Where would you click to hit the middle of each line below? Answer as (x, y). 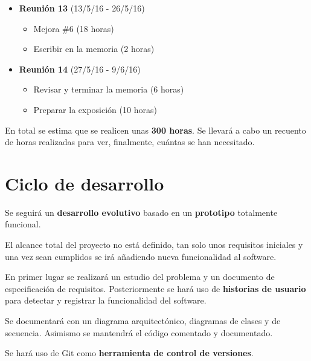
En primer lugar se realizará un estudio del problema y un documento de (140, 277)
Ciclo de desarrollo (85, 183)
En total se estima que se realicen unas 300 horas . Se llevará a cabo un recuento (155, 130)
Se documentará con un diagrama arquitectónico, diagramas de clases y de (143, 321)
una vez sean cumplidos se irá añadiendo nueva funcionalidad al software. (141, 256)
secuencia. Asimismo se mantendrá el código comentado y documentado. (139, 332)
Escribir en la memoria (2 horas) (94, 49)
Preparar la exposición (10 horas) (95, 109)
